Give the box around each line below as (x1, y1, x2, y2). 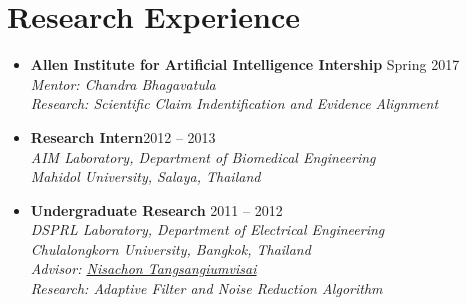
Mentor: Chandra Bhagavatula (30, 73, 216, 94)
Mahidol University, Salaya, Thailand (30, 166, 261, 187)
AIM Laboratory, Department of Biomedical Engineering (30, 146, 376, 167)
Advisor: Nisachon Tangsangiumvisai (30, 258, 257, 279)
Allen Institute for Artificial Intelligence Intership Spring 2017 (30, 54, 460, 75)
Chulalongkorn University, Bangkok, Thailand (30, 238, 311, 259)
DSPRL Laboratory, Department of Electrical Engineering (30, 219, 385, 240)
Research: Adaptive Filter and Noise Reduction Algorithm (30, 278, 383, 299)
